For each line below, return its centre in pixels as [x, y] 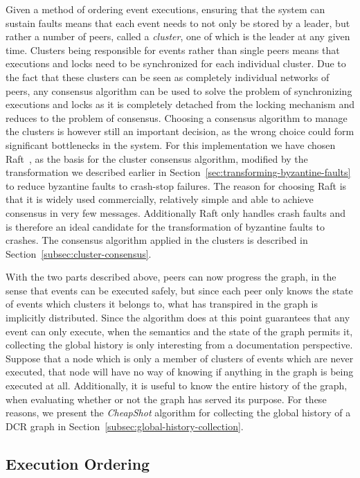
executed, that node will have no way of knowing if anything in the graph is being [180, 372]
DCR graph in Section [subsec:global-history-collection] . [125, 426]
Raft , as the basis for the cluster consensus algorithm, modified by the [157, 158]
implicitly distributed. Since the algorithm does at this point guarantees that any [178, 318]
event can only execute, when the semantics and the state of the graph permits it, [179, 331]
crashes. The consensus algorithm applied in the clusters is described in [157, 240]
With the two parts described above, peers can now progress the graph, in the [171, 277]
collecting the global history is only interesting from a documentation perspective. [179, 345]
